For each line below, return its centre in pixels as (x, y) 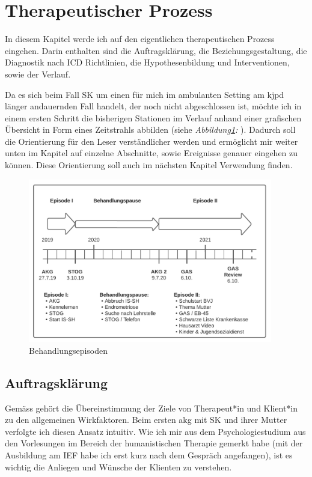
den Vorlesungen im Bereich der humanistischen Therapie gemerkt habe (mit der (154, 443)
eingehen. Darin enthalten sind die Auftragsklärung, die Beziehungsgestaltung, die (156, 50)
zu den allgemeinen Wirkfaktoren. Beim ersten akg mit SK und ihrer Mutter (146, 420)
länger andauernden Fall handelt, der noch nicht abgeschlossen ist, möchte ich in (153, 106)
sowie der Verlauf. (38, 74)
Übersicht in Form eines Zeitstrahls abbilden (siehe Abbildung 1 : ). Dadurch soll (150, 129)
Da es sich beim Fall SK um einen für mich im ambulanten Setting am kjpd (145, 94)
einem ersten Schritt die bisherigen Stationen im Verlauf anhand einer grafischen (153, 117)
